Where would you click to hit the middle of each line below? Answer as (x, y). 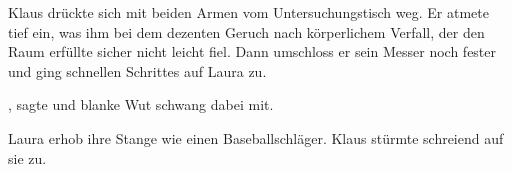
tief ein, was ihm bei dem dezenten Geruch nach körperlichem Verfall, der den (246, 31)
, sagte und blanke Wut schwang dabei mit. (141, 104)
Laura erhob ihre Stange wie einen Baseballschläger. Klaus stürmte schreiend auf (256, 137)
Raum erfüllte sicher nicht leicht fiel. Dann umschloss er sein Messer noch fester (252, 51)
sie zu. (27, 157)
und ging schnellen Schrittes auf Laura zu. (137, 70)
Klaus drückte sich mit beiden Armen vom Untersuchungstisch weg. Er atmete (248, 12)
